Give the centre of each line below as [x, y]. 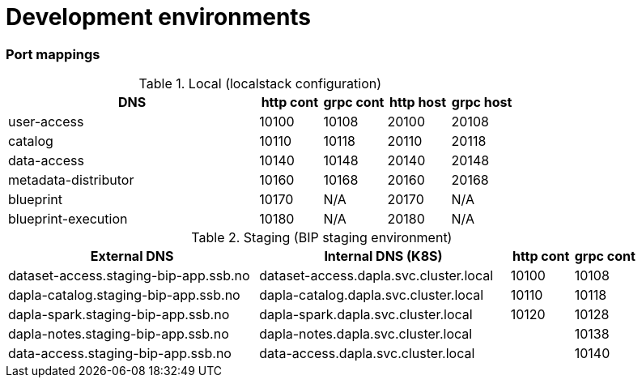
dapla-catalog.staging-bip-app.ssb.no [124, 295]
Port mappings [53, 54]
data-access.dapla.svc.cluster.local [367, 354]
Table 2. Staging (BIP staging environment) [322, 238]
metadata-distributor [71, 180]
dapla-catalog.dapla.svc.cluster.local [372, 295]
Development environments [159, 17]
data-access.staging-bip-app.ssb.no [120, 354]
